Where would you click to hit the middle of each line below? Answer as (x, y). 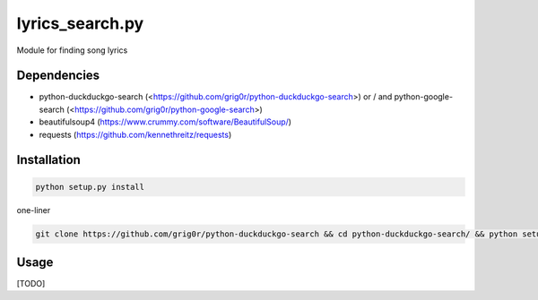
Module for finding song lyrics (72, 50)
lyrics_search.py (80, 23)
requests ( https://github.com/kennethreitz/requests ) (135, 134)
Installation (48, 160)
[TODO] (31, 284)
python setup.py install (90, 187)
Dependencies (58, 76)
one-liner (34, 210)
